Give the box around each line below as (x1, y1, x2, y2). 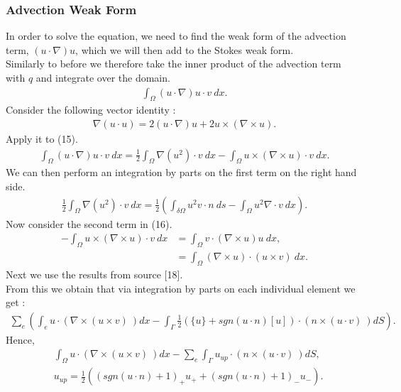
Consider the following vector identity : (6, 102, 176, 117)
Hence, (6, 332, 35, 347)
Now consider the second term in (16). (6, 216, 172, 231)
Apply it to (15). (6, 131, 78, 146)
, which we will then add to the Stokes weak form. (75, 42, 294, 57)
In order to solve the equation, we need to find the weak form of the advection (6, 28, 346, 43)
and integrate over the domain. (35, 70, 170, 85)
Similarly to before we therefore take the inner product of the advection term (6, 56, 341, 71)
